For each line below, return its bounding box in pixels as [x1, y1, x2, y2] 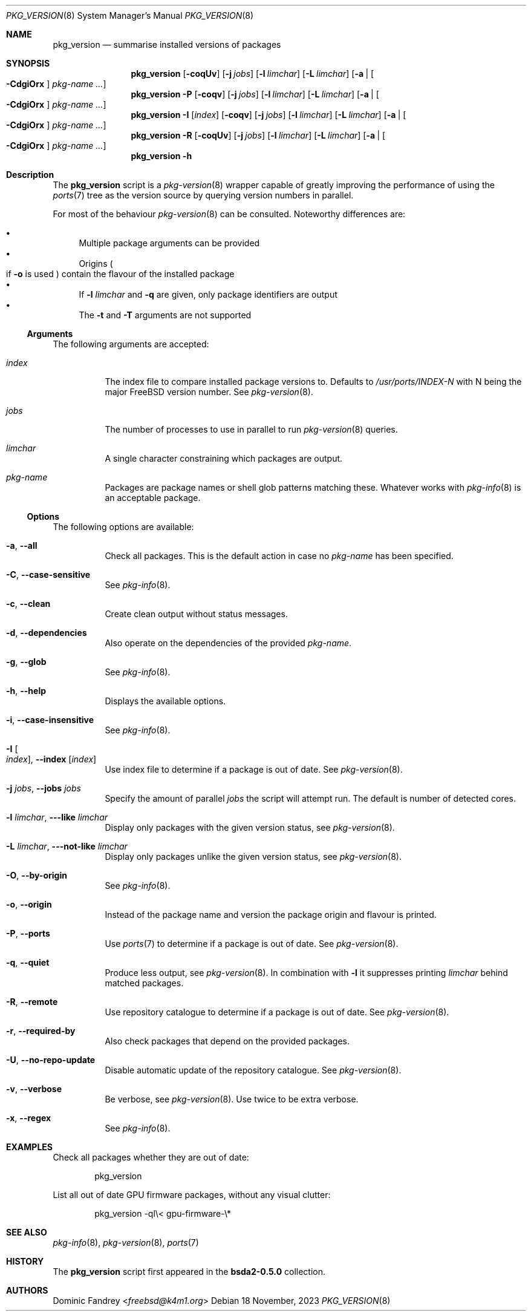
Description [6, 169, 54, 180]
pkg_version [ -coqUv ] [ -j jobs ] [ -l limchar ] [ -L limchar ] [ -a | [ [131, 68, 374, 79]
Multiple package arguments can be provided [79, 238, 260, 248]
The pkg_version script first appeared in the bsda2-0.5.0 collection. [53, 1266, 326, 1277]
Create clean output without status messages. [105, 609, 288, 619]
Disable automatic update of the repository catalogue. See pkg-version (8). [105, 1065, 402, 1075]
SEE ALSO [6, 1227, 47, 1237]
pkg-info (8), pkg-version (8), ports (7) [53, 1237, 199, 1248]
